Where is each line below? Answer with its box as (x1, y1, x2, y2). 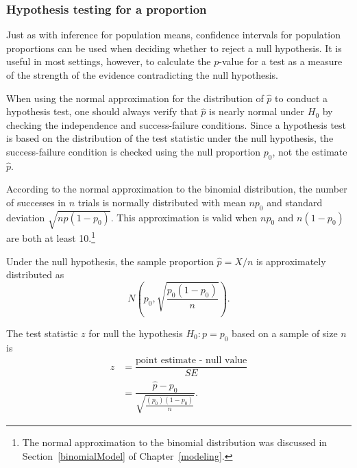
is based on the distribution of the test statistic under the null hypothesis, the (6, 131, 334, 145)
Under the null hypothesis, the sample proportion (6, 254, 214, 268)
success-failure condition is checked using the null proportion (6, 144, 261, 158)
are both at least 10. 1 (6, 229, 96, 245)
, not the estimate (272, 144, 347, 158)
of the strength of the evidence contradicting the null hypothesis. (6, 68, 278, 82)
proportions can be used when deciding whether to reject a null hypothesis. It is (6, 40, 342, 55)
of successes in (6, 195, 66, 209)
